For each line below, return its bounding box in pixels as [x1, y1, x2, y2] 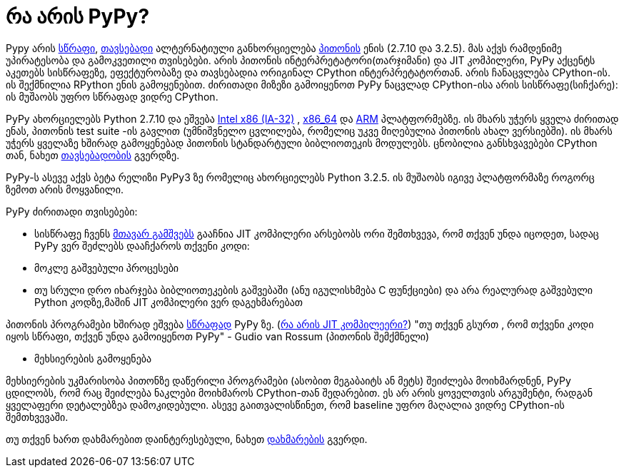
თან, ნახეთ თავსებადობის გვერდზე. [6, 148, 180, 161]
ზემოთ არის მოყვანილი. [6, 183, 124, 195]
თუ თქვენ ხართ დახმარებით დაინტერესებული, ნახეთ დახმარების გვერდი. [6, 432, 368, 445]
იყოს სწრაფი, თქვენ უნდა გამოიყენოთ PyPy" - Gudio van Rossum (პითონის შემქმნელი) [6, 330, 430, 342]
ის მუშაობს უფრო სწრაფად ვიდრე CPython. [6, 90, 218, 103]
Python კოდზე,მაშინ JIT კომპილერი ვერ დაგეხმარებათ [34, 295, 303, 308]
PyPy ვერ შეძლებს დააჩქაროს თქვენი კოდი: [34, 239, 250, 252]
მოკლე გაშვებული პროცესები [34, 261, 179, 274]
